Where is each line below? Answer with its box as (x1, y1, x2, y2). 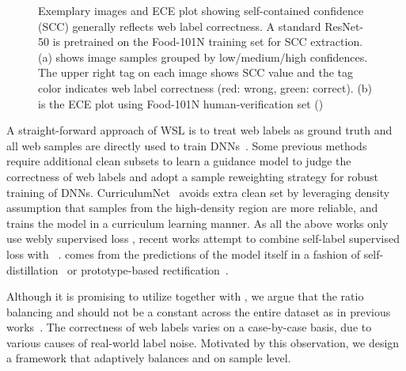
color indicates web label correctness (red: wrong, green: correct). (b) (38, 79, 373, 96)
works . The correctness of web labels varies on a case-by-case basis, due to (6, 319, 372, 335)
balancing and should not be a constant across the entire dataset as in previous (6, 303, 391, 320)
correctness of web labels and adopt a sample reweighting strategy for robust (6, 168, 379, 184)
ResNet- (324, 17, 363, 34)
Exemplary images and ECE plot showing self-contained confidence (38, 2, 364, 18)
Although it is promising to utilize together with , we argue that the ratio (6, 288, 364, 305)
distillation (6, 261, 59, 278)
